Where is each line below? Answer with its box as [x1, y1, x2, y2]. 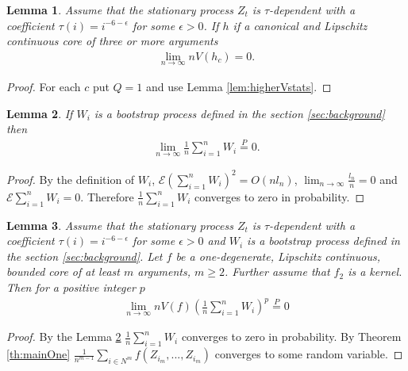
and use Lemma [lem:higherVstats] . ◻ [145, 78, 332, 95]
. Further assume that [224, 263, 330, 280]
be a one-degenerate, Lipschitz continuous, [175, 247, 381, 264]
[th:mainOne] [6, 346, 71, 362]
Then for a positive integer [6, 278, 136, 295]
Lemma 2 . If [6, 105, 73, 121]
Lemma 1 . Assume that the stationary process [6, 2, 233, 17]
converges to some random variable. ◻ [214, 346, 403, 362]
